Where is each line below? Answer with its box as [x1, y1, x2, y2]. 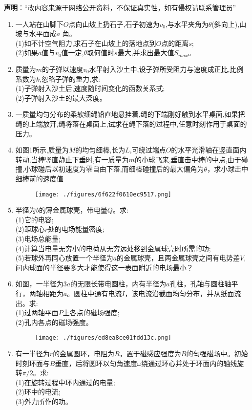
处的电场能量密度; [48, 224, 105, 234]
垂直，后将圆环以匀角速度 [55, 358, 137, 368]
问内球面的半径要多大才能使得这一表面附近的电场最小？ [15, 262, 193, 272]
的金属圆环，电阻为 [53, 348, 115, 358]
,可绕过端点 [129, 145, 166, 155]
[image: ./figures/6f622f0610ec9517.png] [35, 191, 171, 198]
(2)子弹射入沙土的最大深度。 [15, 92, 106, 103]
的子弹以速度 [42, 64, 84, 74]
